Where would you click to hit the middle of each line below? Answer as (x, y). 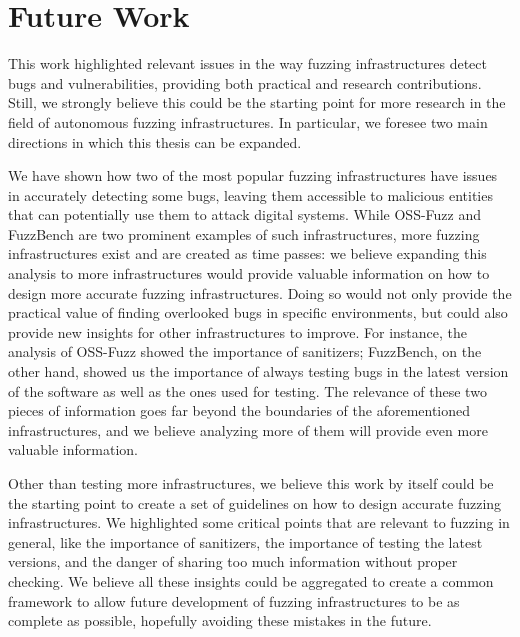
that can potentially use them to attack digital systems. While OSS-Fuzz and (245, 214)
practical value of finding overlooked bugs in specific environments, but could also (258, 312)
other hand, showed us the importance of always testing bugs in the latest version (258, 371)
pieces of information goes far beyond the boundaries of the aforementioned (239, 410)
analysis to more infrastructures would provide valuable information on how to (249, 273)
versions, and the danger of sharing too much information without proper (233, 561)
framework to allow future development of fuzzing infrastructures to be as (234, 600)
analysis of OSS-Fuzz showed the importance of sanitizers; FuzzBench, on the (245, 351)
